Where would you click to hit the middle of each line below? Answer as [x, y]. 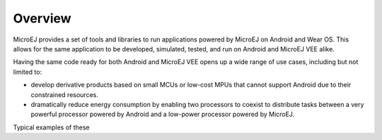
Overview [42, 18]
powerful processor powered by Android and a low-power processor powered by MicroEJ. [163, 114]
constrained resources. [64, 94]
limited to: [28, 72]
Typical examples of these [51, 127]
